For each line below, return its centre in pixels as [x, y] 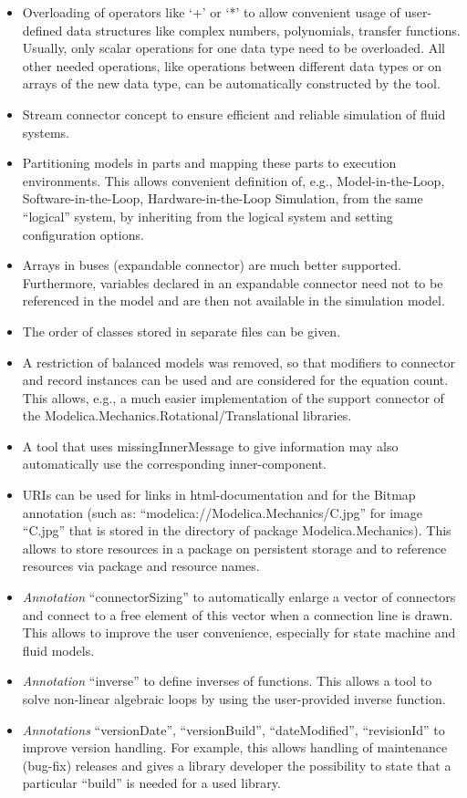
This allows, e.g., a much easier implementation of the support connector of [233, 397]
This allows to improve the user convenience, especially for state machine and [239, 632]
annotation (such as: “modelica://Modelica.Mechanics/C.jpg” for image [222, 512]
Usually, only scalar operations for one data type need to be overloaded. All [233, 48]
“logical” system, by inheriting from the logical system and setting [208, 216]
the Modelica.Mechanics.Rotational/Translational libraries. [187, 415]
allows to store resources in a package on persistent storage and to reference [234, 548]
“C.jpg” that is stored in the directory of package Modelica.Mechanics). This [237, 530]
